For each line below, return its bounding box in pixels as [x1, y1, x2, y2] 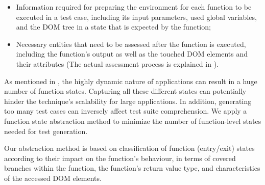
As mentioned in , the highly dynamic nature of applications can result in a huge [4, 75, 257, 86]
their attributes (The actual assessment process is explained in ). [16, 58, 219, 69]
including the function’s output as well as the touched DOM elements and [16, 48, 248, 59]
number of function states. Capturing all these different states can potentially [4, 86, 247, 96]
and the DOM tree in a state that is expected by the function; [16, 21, 211, 32]
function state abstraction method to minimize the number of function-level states [4, 115, 261, 126]
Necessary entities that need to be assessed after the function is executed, [16, 38, 246, 49]
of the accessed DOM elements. [4, 172, 102, 183]
